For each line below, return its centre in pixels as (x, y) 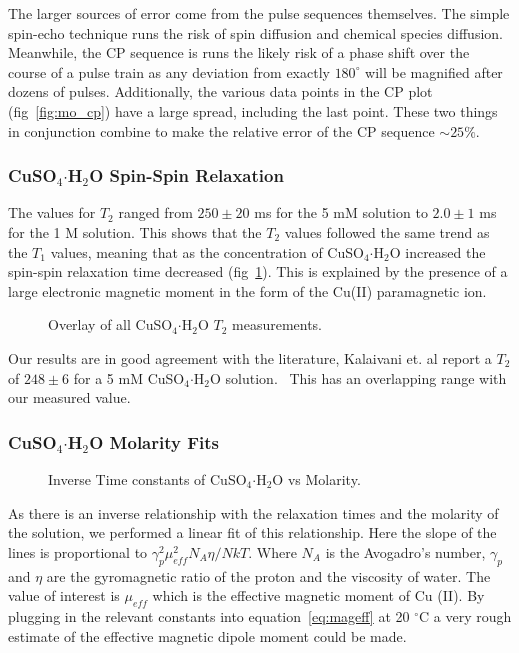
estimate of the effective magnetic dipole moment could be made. (207, 635)
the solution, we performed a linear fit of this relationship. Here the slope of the (252, 532)
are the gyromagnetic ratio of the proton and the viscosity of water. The (268, 575)
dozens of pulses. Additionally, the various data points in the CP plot (220, 91)
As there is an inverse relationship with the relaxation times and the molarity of (253, 512)
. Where (272, 551)
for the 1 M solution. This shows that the (135, 231)
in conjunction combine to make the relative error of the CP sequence (221, 130)
